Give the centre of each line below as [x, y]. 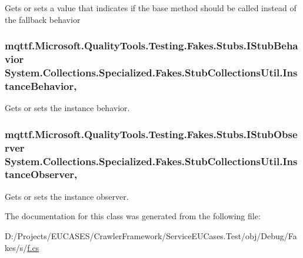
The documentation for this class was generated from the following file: [133, 216]
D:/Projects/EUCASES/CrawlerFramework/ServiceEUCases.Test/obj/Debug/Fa [151, 235]
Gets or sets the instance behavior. [67, 108]
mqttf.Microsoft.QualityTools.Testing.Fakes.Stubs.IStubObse [151, 134]
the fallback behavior [43, 19]
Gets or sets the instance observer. [67, 196]
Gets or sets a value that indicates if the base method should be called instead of [151, 8]
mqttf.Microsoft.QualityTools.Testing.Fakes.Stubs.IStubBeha [151, 46]
